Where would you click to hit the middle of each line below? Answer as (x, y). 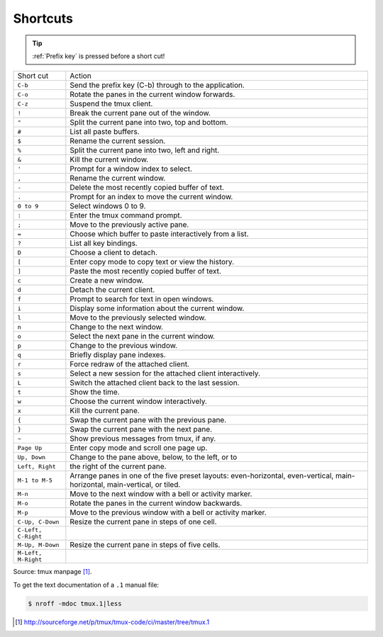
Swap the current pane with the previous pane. (148, 420)
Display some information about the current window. (157, 308)
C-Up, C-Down (38, 522)
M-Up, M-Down (38, 545)
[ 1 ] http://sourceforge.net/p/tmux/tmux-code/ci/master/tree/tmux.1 (112, 622)
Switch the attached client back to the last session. (155, 383)
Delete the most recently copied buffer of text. (147, 188)
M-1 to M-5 (35, 480)
